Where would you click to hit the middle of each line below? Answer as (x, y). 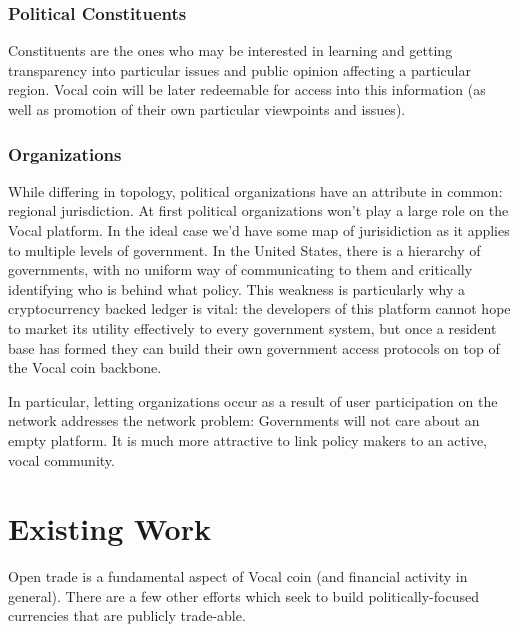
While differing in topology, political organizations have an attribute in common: (255, 190)
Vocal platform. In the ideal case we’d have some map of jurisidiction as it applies (259, 230)
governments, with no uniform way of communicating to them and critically (240, 269)
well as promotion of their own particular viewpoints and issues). (207, 109)
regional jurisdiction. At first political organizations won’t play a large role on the (258, 210)
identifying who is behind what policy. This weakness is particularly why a (237, 288)
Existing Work (109, 528)
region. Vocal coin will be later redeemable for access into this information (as (247, 89)
